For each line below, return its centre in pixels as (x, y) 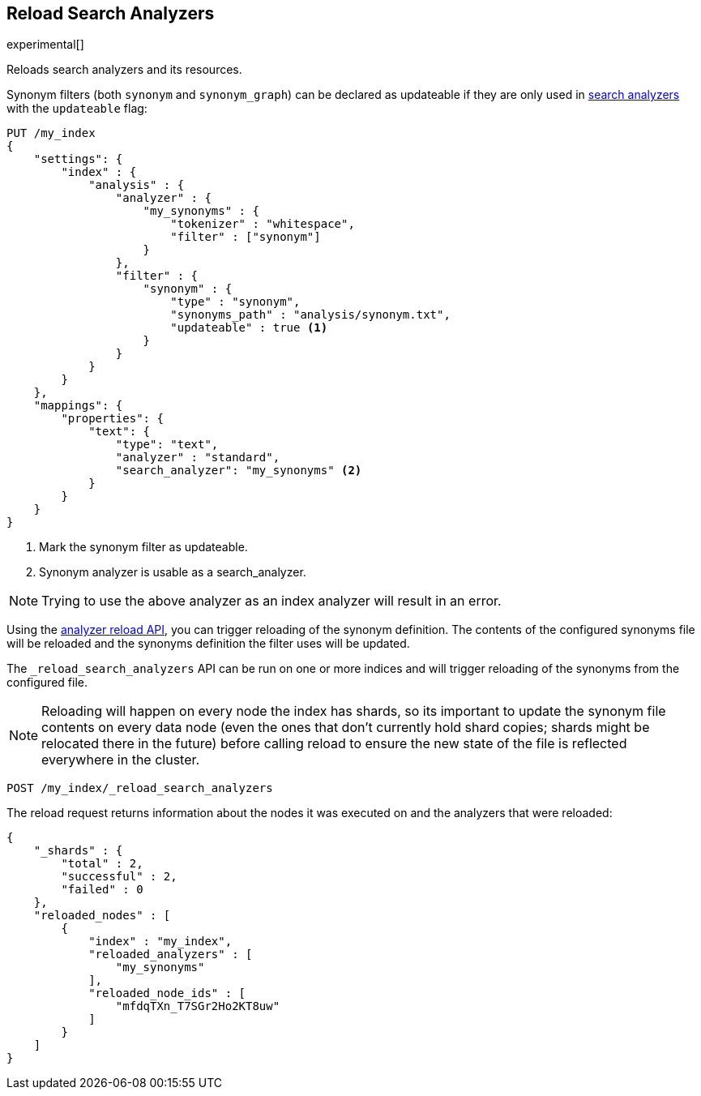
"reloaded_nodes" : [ (102, 916)
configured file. (47, 683)
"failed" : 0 (102, 890)
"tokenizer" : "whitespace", (263, 224)
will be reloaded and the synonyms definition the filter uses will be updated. (208, 644)
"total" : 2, (102, 864)
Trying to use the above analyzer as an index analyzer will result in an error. (271, 601)
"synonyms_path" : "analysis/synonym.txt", (310, 315)
